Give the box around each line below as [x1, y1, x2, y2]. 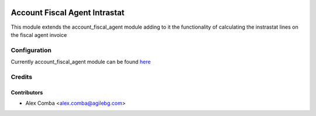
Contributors [11, 88, 43, 96]
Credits [11, 73, 32, 81]
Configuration [11, 46, 52, 54]
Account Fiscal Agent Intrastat [11, 8, 125, 18]
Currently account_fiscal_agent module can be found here [11, 59, 151, 66]
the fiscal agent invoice [11, 31, 67, 38]
